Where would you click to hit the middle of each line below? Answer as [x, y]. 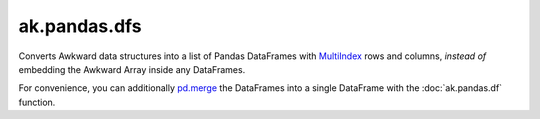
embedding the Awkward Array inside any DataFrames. [132, 69]
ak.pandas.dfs [80, 26]
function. [37, 102]
